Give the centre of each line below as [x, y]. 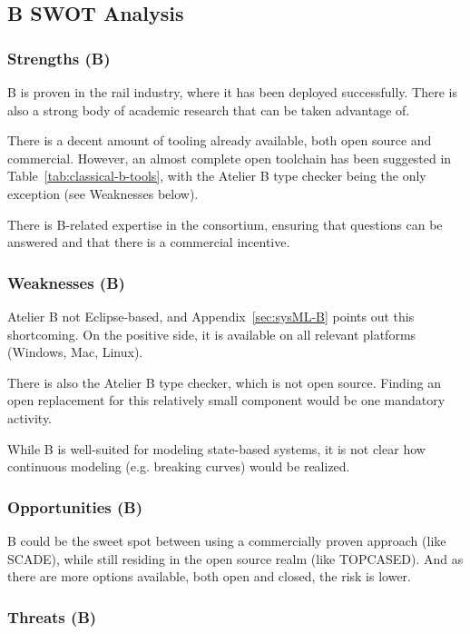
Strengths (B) [59, 58]
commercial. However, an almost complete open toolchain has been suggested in [230, 158]
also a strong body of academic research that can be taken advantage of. [209, 109]
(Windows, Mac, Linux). [75, 352]
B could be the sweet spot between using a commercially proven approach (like [227, 540]
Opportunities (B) [75, 506]
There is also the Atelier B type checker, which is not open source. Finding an [224, 382]
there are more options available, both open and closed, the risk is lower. [209, 576]
